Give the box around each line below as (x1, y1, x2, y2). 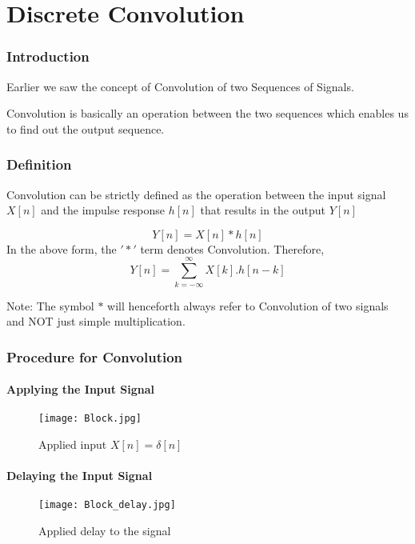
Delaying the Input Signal (6, 467, 153, 484)
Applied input (38, 435, 107, 452)
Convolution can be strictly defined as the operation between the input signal (6, 186, 386, 202)
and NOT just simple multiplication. (6, 313, 186, 330)
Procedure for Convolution (6, 346, 183, 366)
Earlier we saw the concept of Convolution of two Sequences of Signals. (6, 78, 354, 94)
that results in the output (200, 202, 325, 218)
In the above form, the (6, 240, 117, 257)
